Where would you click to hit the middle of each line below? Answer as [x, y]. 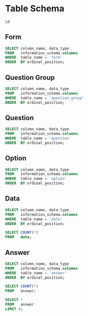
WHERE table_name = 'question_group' [45, 98]
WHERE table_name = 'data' [34, 219]
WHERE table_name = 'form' [34, 58]
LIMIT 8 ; [14, 309]
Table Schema [35, 9]
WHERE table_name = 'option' [36, 179]
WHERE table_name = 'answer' [36, 273]
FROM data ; [18, 237]
